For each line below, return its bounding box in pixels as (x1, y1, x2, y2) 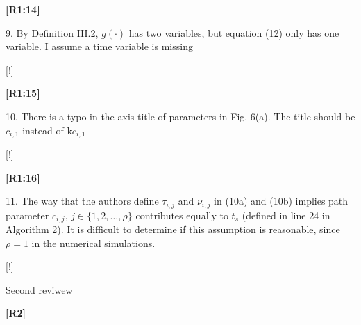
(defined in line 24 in (242, 207, 330, 222)
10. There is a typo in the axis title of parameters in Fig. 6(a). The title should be (6, 109, 355, 123)
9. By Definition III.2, (6, 25, 99, 40)
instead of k (22, 122, 72, 137)
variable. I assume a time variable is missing (6, 39, 193, 54)
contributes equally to (135, 207, 228, 222)
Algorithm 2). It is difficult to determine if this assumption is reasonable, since (6, 222, 340, 237)
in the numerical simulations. (31, 235, 156, 250)
